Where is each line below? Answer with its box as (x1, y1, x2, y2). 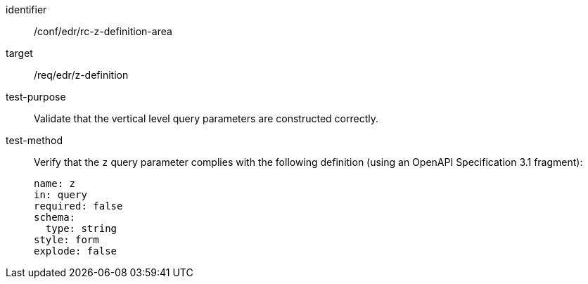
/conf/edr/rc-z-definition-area (34, 25, 172, 37)
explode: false (34, 245, 117, 257)
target (6, 47, 33, 59)
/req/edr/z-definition (34, 69, 129, 81)
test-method (6, 134, 63, 146)
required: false (34, 200, 123, 212)
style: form (34, 234, 99, 245)
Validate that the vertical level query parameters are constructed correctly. (34, 112, 379, 124)
